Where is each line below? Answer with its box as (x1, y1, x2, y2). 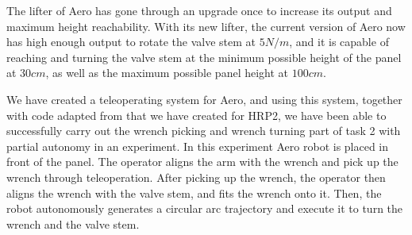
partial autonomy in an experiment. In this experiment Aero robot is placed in (6, 137, 389, 154)
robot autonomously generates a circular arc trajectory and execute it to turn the (6, 200, 403, 217)
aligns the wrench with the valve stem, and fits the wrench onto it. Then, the (6, 184, 382, 201)
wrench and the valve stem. (6, 215, 140, 232)
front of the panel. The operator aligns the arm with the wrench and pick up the (6, 153, 399, 170)
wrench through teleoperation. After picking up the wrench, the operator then (6, 168, 386, 185)
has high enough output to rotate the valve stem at (6, 33, 256, 50)
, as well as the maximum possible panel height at (45, 64, 289, 81)
